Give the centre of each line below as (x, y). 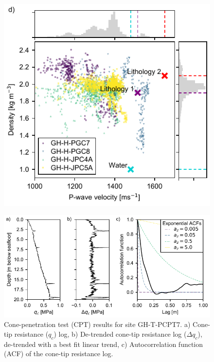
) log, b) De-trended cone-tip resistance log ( (120, 334)
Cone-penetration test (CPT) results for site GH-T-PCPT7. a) (97, 324)
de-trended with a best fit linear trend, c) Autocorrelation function (104, 344)
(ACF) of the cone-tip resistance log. (59, 353)
